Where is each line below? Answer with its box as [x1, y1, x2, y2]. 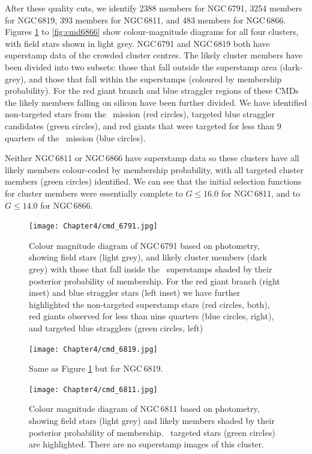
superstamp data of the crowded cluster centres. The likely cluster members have [5, 49, 303, 61]
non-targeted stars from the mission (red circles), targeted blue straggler [5, 108, 275, 120]
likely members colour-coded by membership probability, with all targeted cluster [5, 163, 304, 176]
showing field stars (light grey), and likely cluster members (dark [29, 251, 267, 263]
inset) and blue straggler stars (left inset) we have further [29, 286, 241, 299]
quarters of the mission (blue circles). [5, 131, 146, 144]
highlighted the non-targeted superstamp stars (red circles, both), [29, 298, 270, 310]
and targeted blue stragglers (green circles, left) [29, 321, 203, 334]
